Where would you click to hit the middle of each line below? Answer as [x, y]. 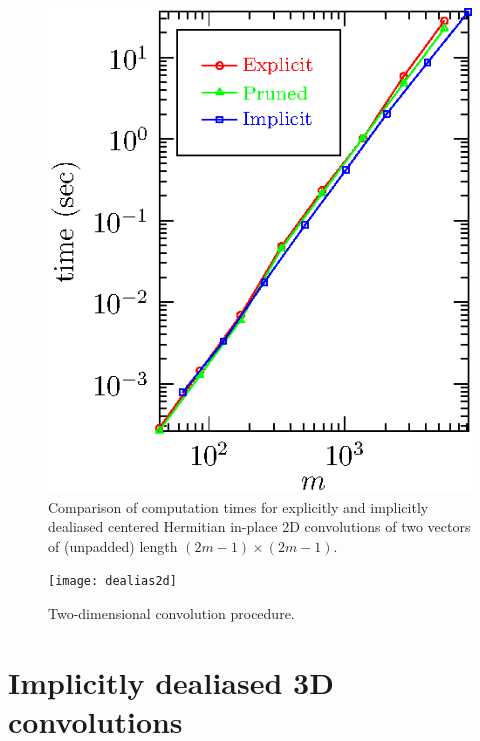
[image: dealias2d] [112, 581]
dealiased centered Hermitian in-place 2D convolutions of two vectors [259, 526]
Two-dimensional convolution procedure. [171, 613]
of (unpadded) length [113, 545]
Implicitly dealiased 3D [171, 681]
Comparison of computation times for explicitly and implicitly [238, 506]
